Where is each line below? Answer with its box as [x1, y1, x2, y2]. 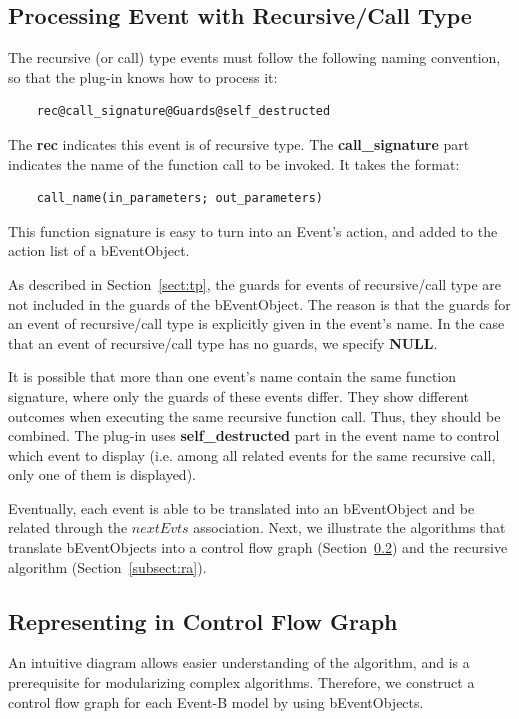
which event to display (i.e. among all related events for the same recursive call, [8, 444, 496, 465]
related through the [8, 517, 128, 538]
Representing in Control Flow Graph [8, 605, 398, 636]
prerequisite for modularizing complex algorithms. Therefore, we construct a [8, 672, 475, 693]
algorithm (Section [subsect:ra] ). [8, 556, 207, 577]
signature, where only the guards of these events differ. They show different [8, 385, 469, 406]
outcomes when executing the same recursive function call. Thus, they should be [8, 405, 501, 426]
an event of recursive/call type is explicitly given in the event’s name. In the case [8, 313, 505, 334]
